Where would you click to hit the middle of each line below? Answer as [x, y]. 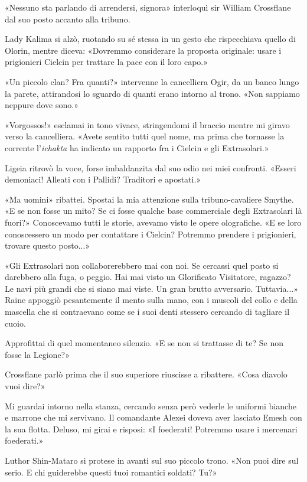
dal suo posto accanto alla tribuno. [68, 19]
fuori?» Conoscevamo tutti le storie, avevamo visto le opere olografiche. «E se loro [153, 222]
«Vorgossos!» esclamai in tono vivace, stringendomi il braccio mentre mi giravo [147, 124]
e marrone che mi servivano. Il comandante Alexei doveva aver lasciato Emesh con [153, 417]
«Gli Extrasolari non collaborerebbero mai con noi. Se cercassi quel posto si [142, 265]
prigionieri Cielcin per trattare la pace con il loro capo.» [107, 62]
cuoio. [15, 323]
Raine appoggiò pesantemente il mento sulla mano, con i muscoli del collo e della [151, 300]
